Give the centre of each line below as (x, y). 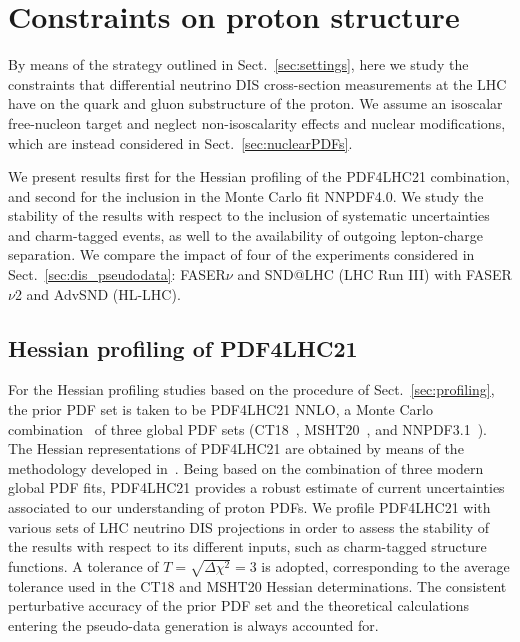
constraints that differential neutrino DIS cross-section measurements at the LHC (257, 83)
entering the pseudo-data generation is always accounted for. (193, 624)
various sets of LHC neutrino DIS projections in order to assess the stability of (249, 526)
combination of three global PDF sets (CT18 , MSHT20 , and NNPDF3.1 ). (247, 428)
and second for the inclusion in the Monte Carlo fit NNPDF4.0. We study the (246, 195)
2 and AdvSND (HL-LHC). (97, 293)
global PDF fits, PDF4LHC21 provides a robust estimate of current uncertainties (256, 487)
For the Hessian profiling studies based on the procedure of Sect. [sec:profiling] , (251, 389)
